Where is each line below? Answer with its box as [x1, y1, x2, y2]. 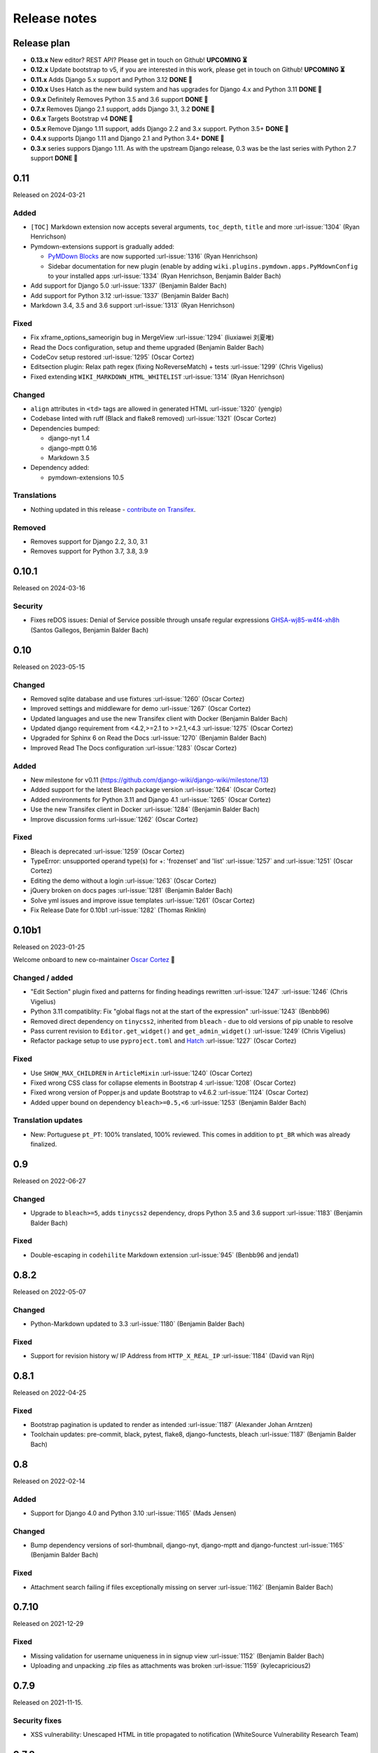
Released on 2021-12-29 [13, 1620, 84, 1628]
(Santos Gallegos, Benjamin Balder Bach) [30, 625, 149, 634]
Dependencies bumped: [30, 424, 100, 433]
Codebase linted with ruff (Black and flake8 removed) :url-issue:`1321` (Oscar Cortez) [30, 414, 276, 423]
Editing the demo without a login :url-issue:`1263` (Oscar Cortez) [30, 876, 217, 885]
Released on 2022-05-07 [13, 1287, 87, 1296]
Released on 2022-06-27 [13, 1177, 87, 1185]
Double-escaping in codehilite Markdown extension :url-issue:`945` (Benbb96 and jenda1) [30, 1250, 299, 1259]
